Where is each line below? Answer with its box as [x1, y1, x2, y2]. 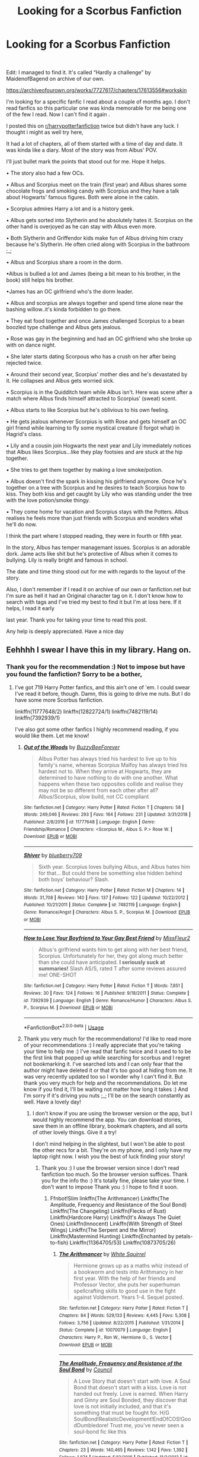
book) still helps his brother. [6, 276, 74, 283]
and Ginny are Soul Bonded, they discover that [73, 1396, 188, 1404]
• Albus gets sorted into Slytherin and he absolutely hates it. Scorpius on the [6, 216, 193, 223]
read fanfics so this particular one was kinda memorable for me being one [6, 104, 187, 111]
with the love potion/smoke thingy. [6, 496, 91, 503]
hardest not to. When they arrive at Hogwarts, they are [38, 768, 172, 775]
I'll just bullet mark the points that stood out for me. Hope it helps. [6, 157, 166, 165]
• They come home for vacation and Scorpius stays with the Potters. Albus [6, 508, 189, 515]
